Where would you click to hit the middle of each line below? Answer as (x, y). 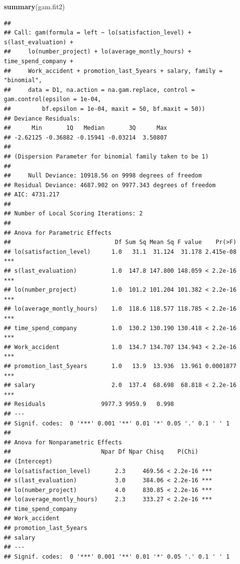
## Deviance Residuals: (42, 118)
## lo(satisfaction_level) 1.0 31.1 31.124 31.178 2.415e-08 (120, 252)
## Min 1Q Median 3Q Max (86, 128)
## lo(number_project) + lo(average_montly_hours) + (98, 52)
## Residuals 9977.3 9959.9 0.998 (89, 404)
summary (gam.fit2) (34, 6)
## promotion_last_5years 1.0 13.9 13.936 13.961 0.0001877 (120, 366)
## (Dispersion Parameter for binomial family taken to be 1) (106, 156)
